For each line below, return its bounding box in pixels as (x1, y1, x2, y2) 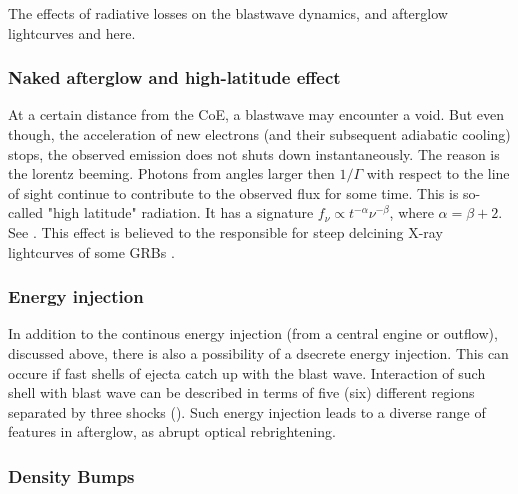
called (8, 202, 43, 223)
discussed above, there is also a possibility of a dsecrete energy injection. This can (8, 342, 509, 363)
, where (389, 202, 434, 223)
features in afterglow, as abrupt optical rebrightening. (8, 421, 336, 442)
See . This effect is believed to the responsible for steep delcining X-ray (8, 221, 443, 242)
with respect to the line (366, 163, 510, 184)
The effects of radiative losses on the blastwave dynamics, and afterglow (8, 3, 448, 23)
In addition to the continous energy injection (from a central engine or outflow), (8, 323, 498, 344)
